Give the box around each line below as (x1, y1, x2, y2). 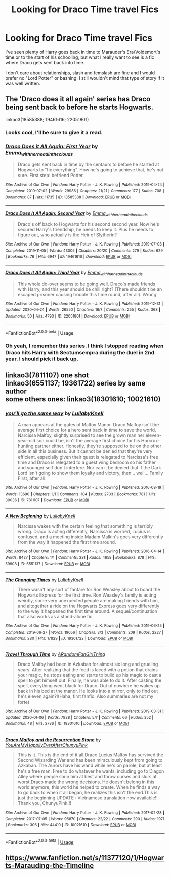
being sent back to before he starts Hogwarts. (5, 103, 153, 112)
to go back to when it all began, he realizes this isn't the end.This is (17, 789, 158, 795)
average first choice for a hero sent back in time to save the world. (17, 427, 156, 433)
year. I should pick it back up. (5, 355, 79, 362)
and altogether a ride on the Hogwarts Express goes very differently (17, 603, 160, 609)
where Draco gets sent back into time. (5, 59, 85, 65)
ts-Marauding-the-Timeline (5, 861, 94, 870)
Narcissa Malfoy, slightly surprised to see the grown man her (17, 432, 145, 438)
